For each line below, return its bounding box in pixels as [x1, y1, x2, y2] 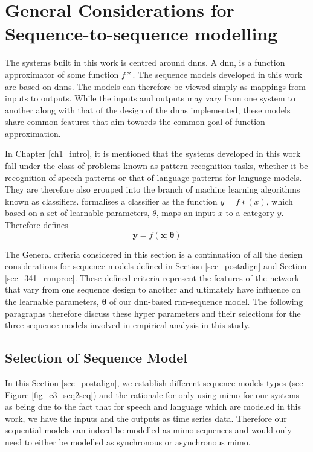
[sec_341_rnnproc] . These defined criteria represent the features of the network [5, 271, 300, 284]
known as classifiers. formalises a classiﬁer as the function [5, 194, 218, 207]
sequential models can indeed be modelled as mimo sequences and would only [5, 424, 292, 436]
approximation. [5, 127, 61, 139]
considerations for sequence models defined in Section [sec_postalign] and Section [5, 259, 307, 272]
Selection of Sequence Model [5, 348, 187, 367]
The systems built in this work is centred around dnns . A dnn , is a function [5, 56, 285, 69]
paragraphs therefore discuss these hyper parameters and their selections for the [5, 307, 301, 319]
